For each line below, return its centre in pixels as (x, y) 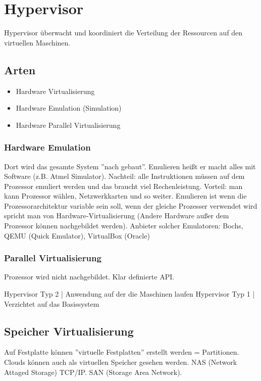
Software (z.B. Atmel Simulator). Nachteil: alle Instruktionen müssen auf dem (124, 176)
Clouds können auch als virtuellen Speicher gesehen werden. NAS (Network (121, 362)
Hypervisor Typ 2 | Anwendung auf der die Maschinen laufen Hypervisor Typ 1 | (129, 294)
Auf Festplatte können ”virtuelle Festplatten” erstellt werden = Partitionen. (122, 352)
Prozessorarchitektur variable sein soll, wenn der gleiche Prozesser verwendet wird (131, 205)
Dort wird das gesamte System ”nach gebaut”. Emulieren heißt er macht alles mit (130, 166)
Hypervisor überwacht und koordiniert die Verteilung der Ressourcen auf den (123, 33)
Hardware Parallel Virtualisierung (68, 125)
